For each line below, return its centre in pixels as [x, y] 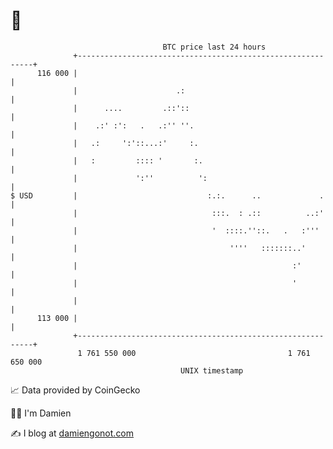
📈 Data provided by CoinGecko [75, 390]
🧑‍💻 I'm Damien [41, 413]
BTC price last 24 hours [214, 47]
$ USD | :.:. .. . [167, 195]
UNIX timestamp [212, 370]
